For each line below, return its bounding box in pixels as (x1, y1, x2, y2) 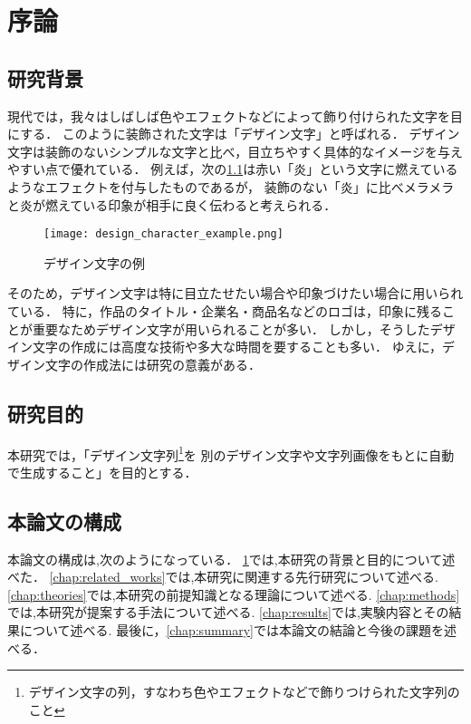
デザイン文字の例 (43, 253, 145, 272)
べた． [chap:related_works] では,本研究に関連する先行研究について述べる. (7, 567, 438, 586)
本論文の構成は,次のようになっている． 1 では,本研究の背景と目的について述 (7, 549, 456, 568)
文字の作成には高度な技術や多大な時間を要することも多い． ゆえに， (32, 337, 442, 356)
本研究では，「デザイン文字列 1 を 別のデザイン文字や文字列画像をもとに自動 (7, 442, 455, 464)
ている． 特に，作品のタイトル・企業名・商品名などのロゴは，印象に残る (7, 301, 442, 320)
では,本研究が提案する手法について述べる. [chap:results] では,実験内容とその (7, 603, 449, 622)
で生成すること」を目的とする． (7, 462, 197, 481)
